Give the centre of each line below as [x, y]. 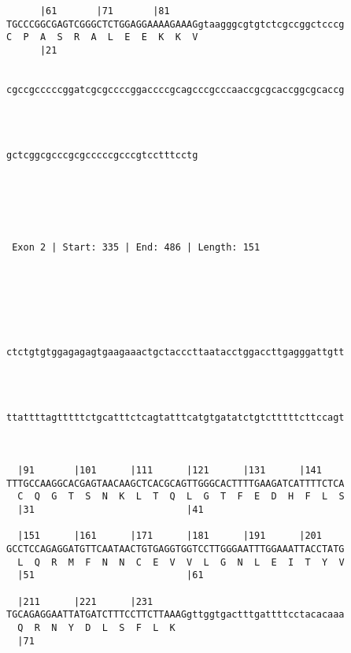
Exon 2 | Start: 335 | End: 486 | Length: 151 [136, 247]
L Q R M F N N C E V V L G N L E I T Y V [181, 562]
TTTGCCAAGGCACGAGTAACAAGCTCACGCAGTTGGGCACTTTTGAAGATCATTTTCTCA [175, 483]
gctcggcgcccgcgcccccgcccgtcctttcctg [102, 156]
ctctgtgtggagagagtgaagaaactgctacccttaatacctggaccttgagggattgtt [175, 352]
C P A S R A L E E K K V [102, 37]
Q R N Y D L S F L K [96, 627]
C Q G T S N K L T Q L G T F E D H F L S [181, 497]
